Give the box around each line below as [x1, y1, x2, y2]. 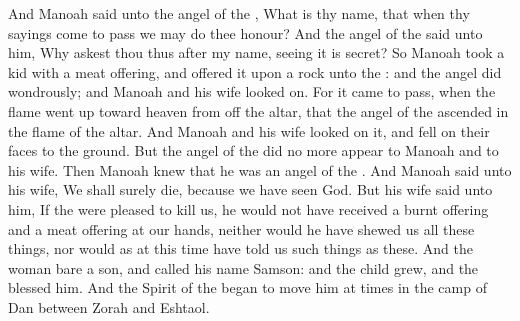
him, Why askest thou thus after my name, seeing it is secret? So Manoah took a [8, 42, 505, 63]
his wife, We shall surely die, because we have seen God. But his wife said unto [8, 179, 493, 200]
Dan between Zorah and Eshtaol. [8, 296, 210, 317]
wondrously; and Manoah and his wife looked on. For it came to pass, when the [8, 81, 496, 102]
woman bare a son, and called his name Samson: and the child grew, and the [8, 257, 479, 278]
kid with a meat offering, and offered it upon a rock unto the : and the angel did [8, 61, 502, 82]
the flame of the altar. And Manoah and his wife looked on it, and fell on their [8, 120, 490, 141]
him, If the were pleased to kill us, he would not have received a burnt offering [8, 198, 489, 219]
